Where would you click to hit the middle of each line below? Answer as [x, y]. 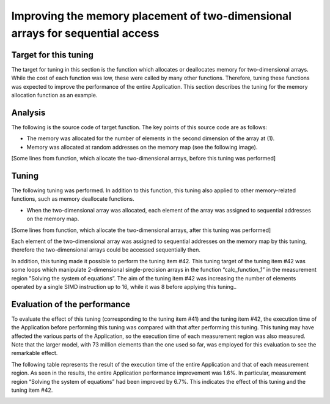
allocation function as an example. [54, 95]
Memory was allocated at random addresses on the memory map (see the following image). [142, 147]
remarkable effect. [35, 353]
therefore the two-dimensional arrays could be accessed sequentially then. [106, 250]
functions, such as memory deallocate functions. [73, 199]
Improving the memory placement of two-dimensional [152, 16]
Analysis [28, 112]
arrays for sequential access [85, 33]
